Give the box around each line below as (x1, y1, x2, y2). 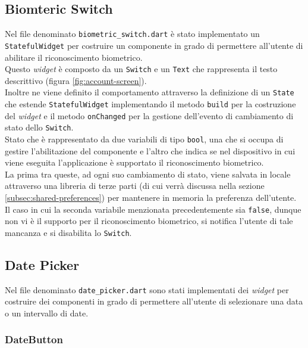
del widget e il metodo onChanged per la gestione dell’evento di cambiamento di (5, 109, 294, 122)
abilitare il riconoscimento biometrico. (5, 51, 143, 63)
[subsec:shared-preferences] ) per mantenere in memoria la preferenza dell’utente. (5, 191, 297, 204)
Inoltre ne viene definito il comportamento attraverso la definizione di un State (5, 86, 294, 98)
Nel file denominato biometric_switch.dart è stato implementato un (5, 27, 260, 40)
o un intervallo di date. (5, 306, 89, 319)
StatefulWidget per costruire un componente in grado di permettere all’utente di (5, 39, 303, 51)
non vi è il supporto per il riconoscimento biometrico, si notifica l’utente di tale (5, 215, 293, 227)
